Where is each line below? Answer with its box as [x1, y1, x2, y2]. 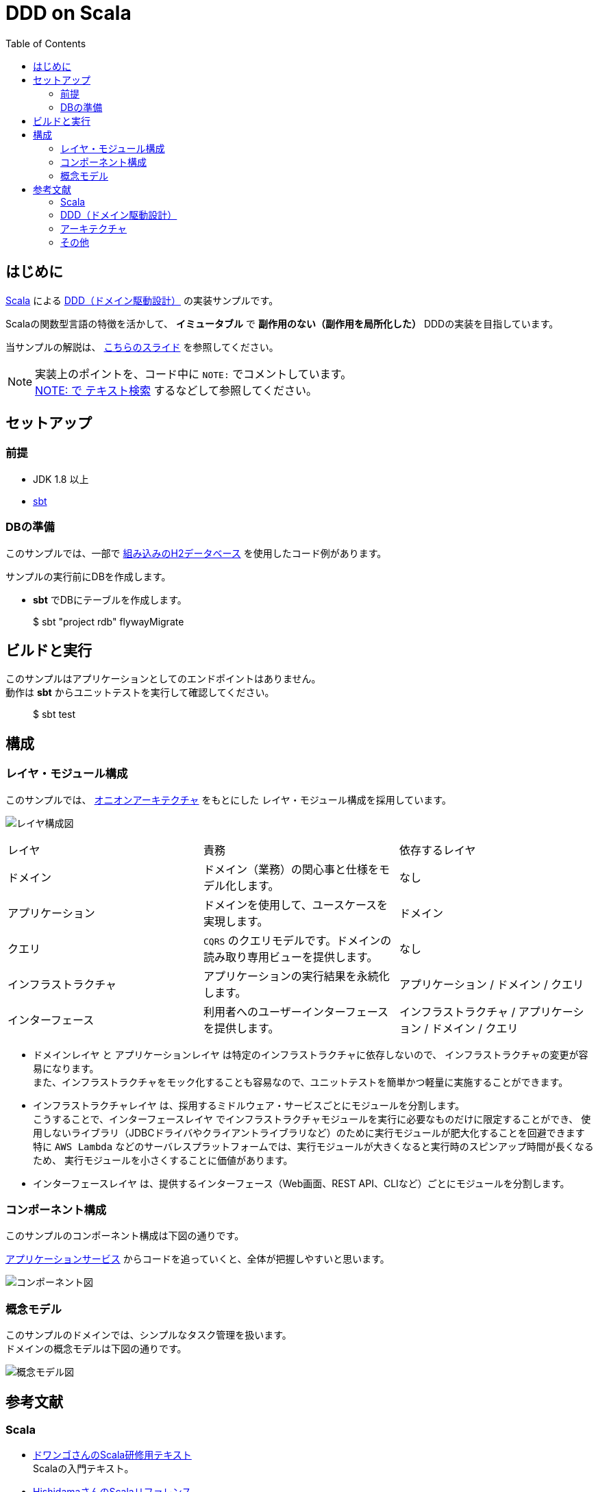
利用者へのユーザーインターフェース [203, 1004, 388, 1019]
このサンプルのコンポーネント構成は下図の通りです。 [5, 1230, 245, 1242]
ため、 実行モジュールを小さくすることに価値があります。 [33, 1154, 293, 1166]
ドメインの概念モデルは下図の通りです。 [5, 1343, 187, 1355]
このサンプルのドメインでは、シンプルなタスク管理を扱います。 [5, 1329, 292, 1341]
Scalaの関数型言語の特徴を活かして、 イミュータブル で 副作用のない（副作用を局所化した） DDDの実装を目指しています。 [5, 317, 559, 330]
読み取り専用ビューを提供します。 [203, 949, 378, 964]
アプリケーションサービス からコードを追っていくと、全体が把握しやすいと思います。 [5, 1253, 390, 1265]
